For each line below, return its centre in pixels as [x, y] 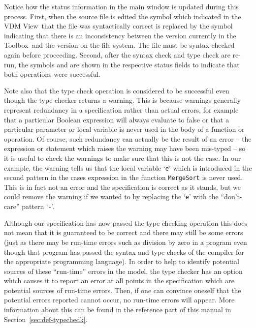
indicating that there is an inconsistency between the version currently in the [120, 35]
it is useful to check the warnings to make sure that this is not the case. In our [123, 158]
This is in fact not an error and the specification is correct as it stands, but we [122, 187]
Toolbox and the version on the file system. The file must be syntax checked [119, 45]
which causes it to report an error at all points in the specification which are [119, 281]
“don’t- [231, 196]
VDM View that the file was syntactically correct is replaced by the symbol [118, 26]
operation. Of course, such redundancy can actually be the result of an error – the [128, 138]
